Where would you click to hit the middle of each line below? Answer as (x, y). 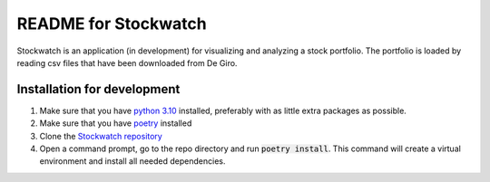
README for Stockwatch (112, 24)
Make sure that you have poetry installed (116, 123)
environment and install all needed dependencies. (132, 161)
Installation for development (98, 89)
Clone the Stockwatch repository (101, 136)
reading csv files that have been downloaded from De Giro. (127, 62)
